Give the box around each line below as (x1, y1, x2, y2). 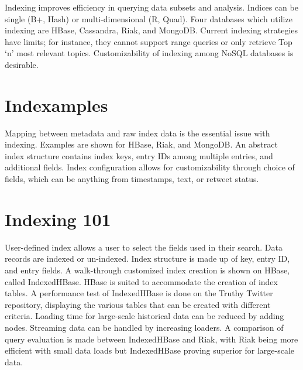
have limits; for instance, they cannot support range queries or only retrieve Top (5, 35, 292, 47)
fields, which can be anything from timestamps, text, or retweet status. (5, 173, 259, 185)
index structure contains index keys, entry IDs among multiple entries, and (5, 149, 273, 162)
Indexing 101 (5, 207, 111, 231)
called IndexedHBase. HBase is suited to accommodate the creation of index (5, 275, 278, 287)
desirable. (5, 58, 39, 70)
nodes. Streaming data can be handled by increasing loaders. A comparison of (5, 321, 284, 333)
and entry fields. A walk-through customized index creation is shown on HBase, (5, 263, 290, 276)
